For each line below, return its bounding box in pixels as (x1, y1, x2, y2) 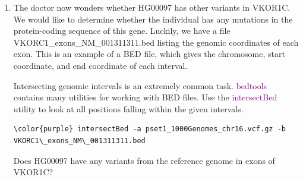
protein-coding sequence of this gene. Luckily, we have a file (13, 24, 231, 37)
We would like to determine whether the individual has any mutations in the (13, 12, 293, 25)
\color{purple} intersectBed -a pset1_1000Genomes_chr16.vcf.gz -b (13, 125, 286, 134)
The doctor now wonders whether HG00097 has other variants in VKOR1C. (13, 1, 291, 13)
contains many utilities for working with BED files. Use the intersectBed (13, 91, 277, 103)
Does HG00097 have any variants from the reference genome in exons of (13, 154, 275, 166)
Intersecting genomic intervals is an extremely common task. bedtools (13, 79, 267, 91)
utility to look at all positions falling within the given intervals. (13, 102, 244, 115)
